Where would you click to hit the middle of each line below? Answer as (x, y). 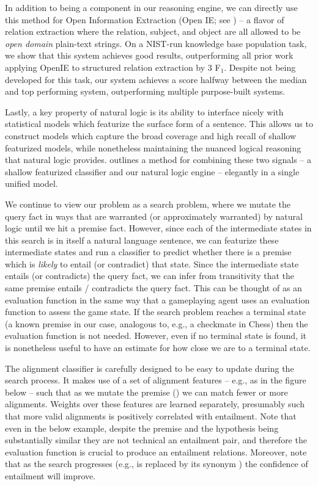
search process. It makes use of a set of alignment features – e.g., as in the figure (156, 380)
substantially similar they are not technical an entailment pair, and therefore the (156, 440)
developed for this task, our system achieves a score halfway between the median (156, 79)
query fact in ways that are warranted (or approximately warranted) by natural (154, 216)
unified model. (31, 183)
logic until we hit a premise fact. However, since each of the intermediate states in (158, 228)
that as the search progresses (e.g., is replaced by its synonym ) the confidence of (157, 464)
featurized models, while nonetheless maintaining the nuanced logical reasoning (153, 147)
